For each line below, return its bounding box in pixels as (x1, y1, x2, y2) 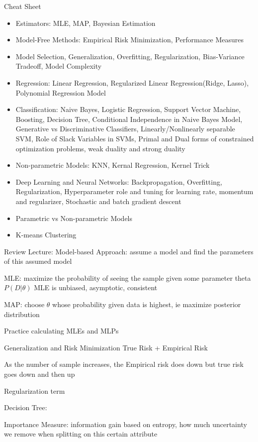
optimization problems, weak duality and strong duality (15, 143, 185, 153)
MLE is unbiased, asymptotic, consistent (34, 282, 158, 293)
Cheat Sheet (4, 1, 41, 11)
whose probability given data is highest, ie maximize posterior (52, 299, 241, 310)
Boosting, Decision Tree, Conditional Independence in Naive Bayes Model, (15, 113, 243, 124)
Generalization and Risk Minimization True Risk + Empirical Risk (4, 342, 208, 352)
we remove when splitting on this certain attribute (4, 429, 158, 439)
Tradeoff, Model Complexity (15, 61, 102, 71)
